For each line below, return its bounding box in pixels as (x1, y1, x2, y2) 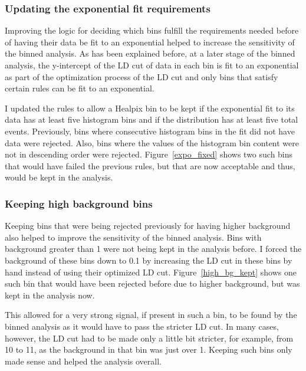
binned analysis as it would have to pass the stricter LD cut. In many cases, (5, 320, 279, 332)
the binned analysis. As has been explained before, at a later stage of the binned (5, 47, 295, 60)
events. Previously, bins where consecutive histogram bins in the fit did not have (5, 124, 295, 137)
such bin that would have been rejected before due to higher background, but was (5, 277, 300, 290)
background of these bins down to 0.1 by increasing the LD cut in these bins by (5, 254, 292, 266)
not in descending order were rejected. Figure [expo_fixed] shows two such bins (5, 148, 293, 160)
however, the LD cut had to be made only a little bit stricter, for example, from (5, 331, 294, 344)
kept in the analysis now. (5, 288, 95, 301)
